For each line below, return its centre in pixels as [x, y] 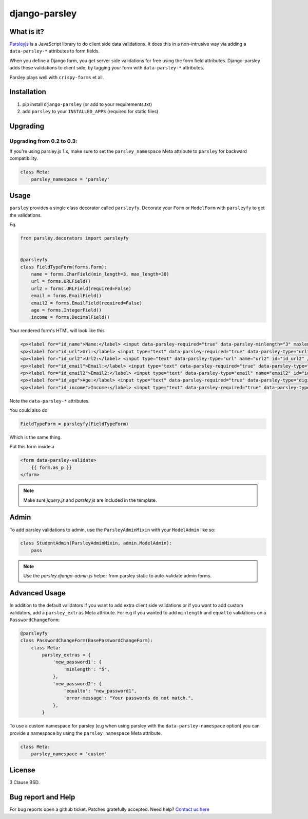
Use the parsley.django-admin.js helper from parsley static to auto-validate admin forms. [118, 576]
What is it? [27, 32]
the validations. [26, 215]
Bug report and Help [42, 797]
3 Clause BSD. [25, 782]
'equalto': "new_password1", [100, 691]
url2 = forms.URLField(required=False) [81, 288]
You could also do [28, 410]
